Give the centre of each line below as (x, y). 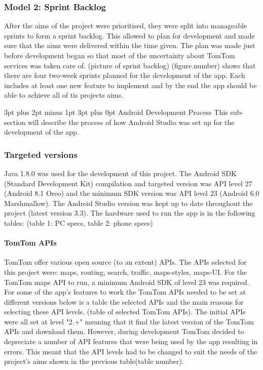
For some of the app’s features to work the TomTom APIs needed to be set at (125, 292)
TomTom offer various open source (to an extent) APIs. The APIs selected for (125, 262)
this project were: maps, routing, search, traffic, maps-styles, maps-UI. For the (126, 272)
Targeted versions (41, 154)
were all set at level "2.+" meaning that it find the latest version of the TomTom (129, 321)
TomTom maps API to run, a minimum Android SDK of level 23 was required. (127, 282)
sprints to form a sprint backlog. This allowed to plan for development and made (129, 35)
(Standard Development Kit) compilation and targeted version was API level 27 (128, 183)
